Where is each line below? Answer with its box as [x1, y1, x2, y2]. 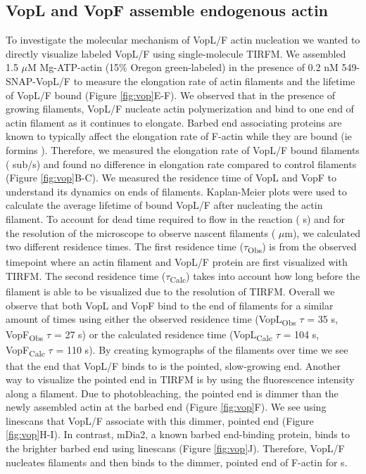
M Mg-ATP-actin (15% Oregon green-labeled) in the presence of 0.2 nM [27, 60, 339, 75]
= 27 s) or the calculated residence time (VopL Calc [53, 327, 272, 344]
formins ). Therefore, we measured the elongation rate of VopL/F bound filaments [6, 142, 360, 157]
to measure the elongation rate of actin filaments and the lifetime [73, 73, 355, 88]
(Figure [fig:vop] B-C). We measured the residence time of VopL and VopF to [6, 170, 337, 185]
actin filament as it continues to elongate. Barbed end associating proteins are [6, 115, 342, 129]
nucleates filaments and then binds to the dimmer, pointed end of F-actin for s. [6, 454, 348, 469]
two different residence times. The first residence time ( [6, 239, 244, 254]
